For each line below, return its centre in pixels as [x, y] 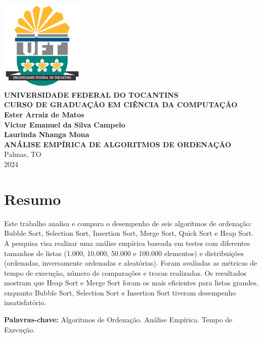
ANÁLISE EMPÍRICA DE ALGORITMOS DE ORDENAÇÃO [118, 144]
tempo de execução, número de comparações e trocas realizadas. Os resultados [125, 272]
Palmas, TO [23, 154]
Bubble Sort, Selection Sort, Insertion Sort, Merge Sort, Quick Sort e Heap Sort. [129, 233]
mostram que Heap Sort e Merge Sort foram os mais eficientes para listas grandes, [131, 283]
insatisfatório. [25, 302]
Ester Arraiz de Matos [44, 115]
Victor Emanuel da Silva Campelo [65, 124]
